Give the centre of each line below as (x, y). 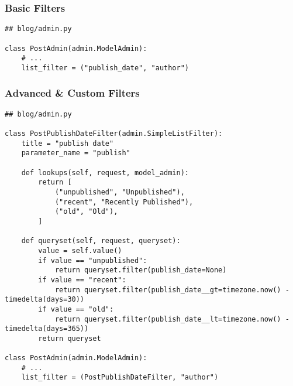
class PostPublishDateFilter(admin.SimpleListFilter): (114, 134)
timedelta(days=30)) (45, 300)
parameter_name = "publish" (76, 153)
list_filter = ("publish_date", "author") (105, 68)
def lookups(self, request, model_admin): (105, 172)
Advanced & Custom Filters (72, 93)
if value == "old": (76, 309)
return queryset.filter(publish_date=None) (141, 270)
